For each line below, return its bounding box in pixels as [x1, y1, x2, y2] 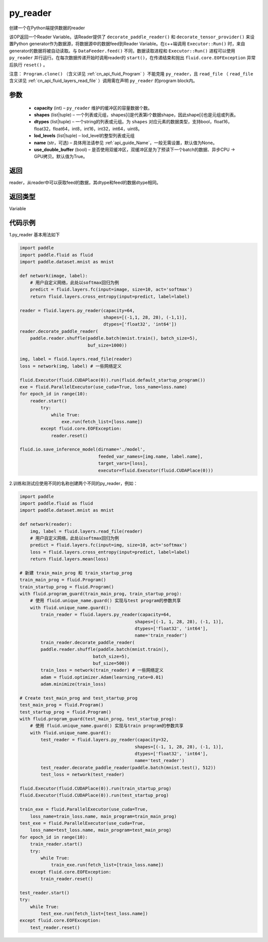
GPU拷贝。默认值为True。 [34, 154, 88, 159]
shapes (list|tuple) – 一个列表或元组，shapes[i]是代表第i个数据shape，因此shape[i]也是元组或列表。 [34, 112, 238, 118]
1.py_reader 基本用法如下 [9, 232, 60, 238]
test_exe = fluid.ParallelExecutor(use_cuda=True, [19, 820, 146, 826]
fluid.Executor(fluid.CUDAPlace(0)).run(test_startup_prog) [19, 792, 169, 798]
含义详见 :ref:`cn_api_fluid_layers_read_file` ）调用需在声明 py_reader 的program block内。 [9, 78, 198, 84]
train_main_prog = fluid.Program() [19, 577, 106, 583]
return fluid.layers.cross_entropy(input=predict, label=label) [30, 294, 190, 299]
